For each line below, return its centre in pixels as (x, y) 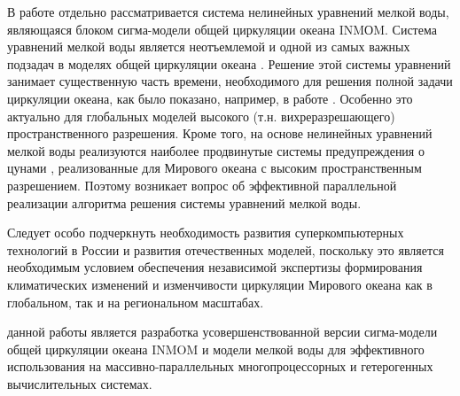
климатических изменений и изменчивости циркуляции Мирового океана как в (220, 284)
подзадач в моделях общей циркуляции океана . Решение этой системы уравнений (229, 63)
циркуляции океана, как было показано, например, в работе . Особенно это (210, 98)
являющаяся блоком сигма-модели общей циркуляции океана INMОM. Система (222, 29)
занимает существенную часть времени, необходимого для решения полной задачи (230, 81)
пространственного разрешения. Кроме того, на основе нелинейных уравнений (220, 133)
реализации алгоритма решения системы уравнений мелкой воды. (184, 202)
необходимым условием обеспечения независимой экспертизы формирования (215, 267)
